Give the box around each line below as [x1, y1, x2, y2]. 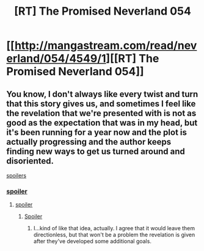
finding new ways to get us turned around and [6, 146, 185, 156]
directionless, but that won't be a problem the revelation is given [33, 231, 195, 239]
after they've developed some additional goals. [33, 238, 151, 245]
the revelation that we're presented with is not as [6, 108, 197, 118]
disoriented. [6, 156, 54, 166]
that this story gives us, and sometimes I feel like [6, 98, 196, 109]
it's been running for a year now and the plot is [6, 127, 188, 137]
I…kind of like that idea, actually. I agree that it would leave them [33, 225, 195, 232]
